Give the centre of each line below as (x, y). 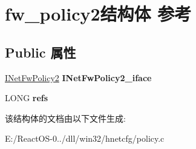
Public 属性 (41, 52)
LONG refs (27, 98)
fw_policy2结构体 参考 (98, 14)
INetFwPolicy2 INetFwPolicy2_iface (78, 77)
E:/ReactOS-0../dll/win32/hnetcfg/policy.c (85, 138)
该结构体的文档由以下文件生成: (65, 118)
